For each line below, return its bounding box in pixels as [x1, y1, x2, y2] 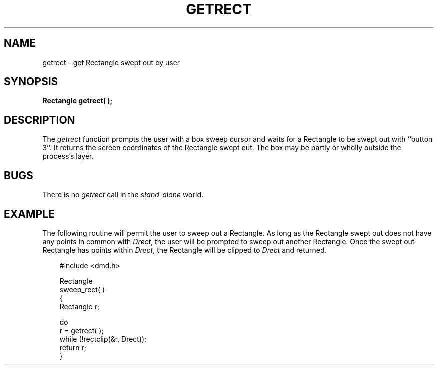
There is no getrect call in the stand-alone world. [42, 190, 203, 199]
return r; [59, 343, 87, 352]
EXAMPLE [4, 207, 55, 220]
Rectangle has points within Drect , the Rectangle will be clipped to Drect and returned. [42, 245, 327, 254]
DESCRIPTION [4, 113, 75, 126]
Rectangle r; [59, 302, 100, 311]
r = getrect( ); [59, 326, 104, 335]
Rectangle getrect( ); [42, 96, 113, 105]
